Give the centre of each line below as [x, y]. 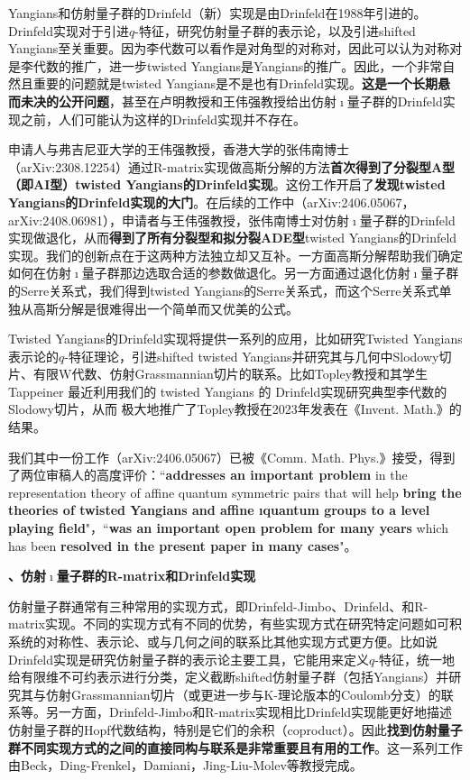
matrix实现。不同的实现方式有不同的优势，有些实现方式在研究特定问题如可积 [235, 624]
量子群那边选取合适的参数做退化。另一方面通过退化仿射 [246, 273]
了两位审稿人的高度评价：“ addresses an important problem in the [208, 475]
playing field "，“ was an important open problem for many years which [228, 528]
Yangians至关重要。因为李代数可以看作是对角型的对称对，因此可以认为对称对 [235, 48]
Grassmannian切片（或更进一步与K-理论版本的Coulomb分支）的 [256, 694]
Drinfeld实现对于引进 [69, 30]
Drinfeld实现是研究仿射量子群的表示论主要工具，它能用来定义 [189, 659]
